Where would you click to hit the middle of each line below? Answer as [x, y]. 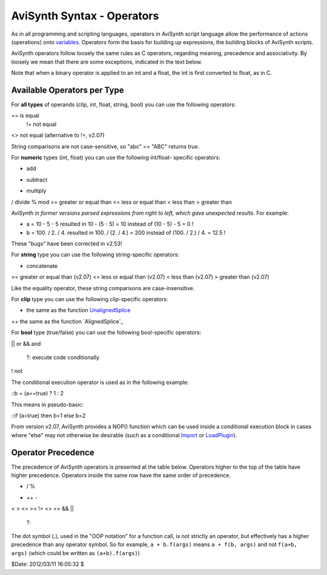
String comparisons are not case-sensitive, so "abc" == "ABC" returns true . [105, 146]
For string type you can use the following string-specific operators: [95, 255]
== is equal [25, 115]
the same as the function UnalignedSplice [78, 310]
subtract [37, 180]
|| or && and [26, 343]
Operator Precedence [53, 453]
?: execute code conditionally [63, 357]
